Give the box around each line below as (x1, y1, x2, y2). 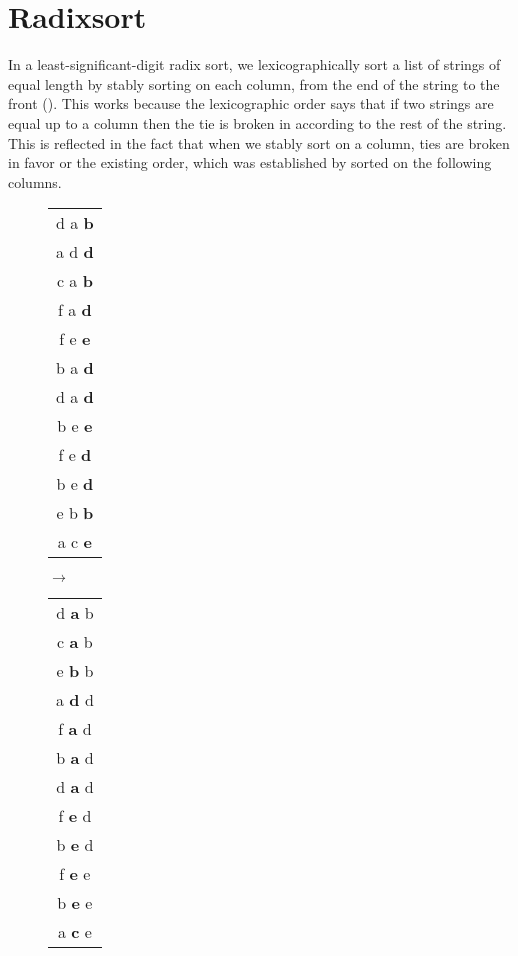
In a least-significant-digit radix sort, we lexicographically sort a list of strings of (8, 54, 501, 75)
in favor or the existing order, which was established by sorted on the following (8, 152, 492, 173)
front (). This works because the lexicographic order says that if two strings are (8, 93, 494, 114)
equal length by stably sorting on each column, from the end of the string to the (8, 73, 500, 94)
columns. (8, 171, 62, 192)
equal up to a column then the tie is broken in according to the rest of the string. (8, 112, 507, 133)
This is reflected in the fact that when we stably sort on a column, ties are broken (8, 132, 510, 153)
